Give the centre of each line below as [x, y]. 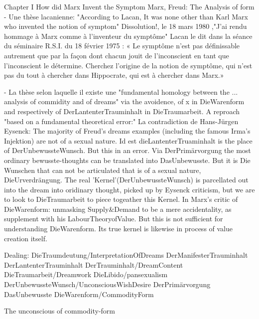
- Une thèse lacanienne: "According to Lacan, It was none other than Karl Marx [126, 16]
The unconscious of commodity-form [60, 311]
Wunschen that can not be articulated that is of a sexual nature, [103, 170]
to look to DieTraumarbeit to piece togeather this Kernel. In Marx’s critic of [121, 199]
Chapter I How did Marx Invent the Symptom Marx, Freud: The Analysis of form [129, 6]
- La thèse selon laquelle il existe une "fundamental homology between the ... [121, 91]
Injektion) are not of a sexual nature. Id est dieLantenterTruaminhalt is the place [128, 140]
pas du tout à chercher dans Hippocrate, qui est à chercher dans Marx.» [114, 75]
